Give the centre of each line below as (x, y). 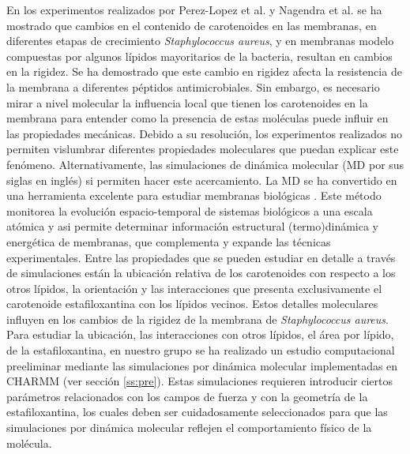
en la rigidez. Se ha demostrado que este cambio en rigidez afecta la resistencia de (204, 71)
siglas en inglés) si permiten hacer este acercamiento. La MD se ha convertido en (202, 180)
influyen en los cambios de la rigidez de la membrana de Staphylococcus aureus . (197, 319)
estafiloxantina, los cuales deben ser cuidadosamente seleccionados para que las (197, 412)
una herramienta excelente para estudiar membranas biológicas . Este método (194, 195)
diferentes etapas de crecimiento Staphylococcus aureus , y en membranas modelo (200, 41)
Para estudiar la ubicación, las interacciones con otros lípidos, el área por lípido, (200, 334)
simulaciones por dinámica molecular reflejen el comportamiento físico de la (189, 428)
